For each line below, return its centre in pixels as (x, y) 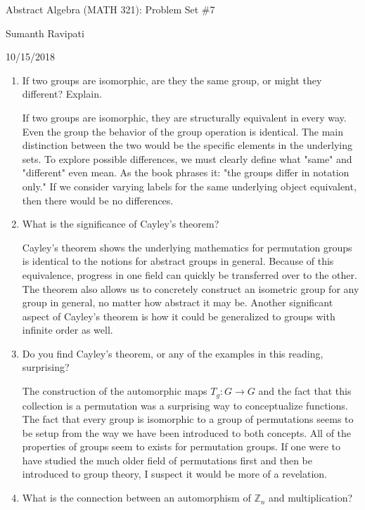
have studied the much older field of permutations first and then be (167, 460)
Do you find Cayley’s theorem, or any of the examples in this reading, (173, 353)
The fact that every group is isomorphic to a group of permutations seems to (188, 419)
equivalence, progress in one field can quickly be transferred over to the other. (190, 274)
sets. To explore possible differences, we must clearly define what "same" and (187, 158)
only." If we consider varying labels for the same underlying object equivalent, (189, 186)
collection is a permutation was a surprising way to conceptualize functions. (185, 405)
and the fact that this (305, 391)
